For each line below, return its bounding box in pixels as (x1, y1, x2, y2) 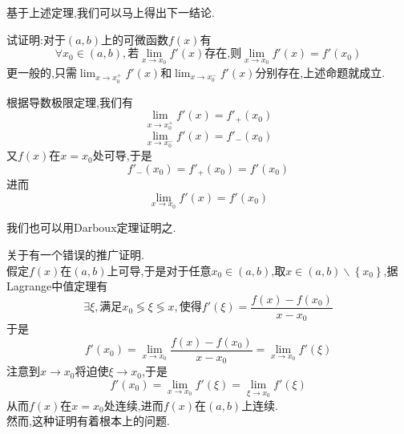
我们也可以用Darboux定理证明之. (6, 219, 176, 236)
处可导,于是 (92, 147, 152, 164)
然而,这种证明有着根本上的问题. (6, 412, 170, 429)
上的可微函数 (101, 30, 169, 47)
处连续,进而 (103, 396, 164, 413)
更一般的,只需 (6, 63, 77, 80)
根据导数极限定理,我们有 (6, 93, 133, 110)
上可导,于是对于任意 (107, 262, 212, 278)
